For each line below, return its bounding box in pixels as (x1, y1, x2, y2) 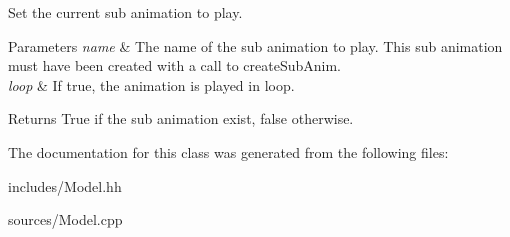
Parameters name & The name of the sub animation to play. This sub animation (8, 35, 503, 56)
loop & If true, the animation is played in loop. (8, 74, 295, 95)
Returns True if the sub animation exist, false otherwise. (8, 108, 354, 129)
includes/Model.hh (8, 175, 122, 196)
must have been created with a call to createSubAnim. (8, 55, 342, 76)
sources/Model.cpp (8, 209, 123, 230)
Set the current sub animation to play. (8, 2, 243, 22)
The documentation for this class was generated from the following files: (8, 141, 449, 162)
